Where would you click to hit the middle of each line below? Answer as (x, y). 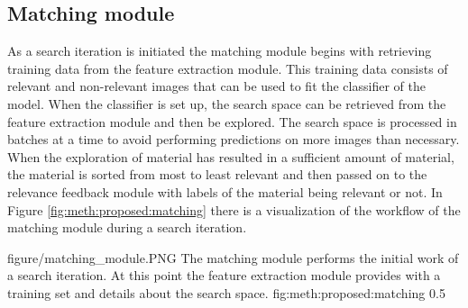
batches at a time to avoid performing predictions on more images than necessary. (234, 139)
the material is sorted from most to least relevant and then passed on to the (217, 174)
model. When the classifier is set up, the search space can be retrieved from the (227, 103)
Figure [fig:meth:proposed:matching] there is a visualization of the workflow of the (234, 209)
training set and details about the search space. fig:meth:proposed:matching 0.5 (226, 292)
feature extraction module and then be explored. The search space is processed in (232, 121)
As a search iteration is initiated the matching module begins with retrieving (220, 51)
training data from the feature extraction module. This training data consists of (228, 68)
